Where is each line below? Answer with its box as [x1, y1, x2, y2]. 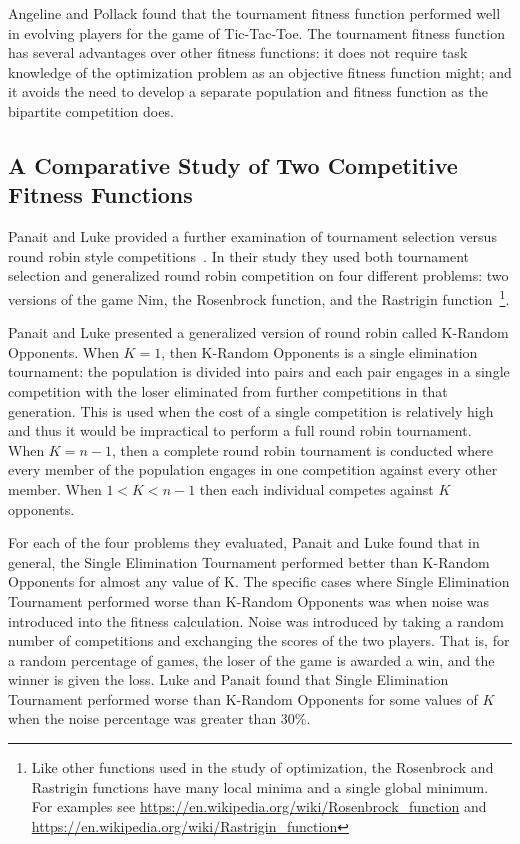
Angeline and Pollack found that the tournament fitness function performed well [8, 3, 501, 23]
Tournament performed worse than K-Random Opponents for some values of [8, 688, 478, 709]
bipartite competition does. [8, 100, 174, 121]
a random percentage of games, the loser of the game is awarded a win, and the [8, 649, 495, 670]
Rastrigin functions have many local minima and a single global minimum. [31, 776, 489, 797]
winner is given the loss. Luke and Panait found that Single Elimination [8, 669, 449, 690]
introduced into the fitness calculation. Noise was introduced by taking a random [8, 610, 504, 631]
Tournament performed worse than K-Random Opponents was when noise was [8, 590, 489, 611]
